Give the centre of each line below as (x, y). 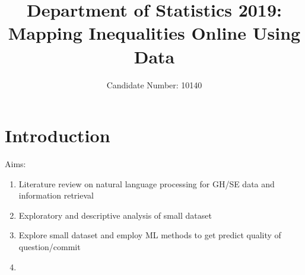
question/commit (50, 247)
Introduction (58, 135)
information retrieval (56, 195)
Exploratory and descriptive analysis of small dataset (115, 215)
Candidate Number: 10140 (154, 84)
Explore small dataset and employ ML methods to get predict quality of (150, 235)
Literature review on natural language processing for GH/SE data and (147, 183)
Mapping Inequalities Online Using (154, 33)
